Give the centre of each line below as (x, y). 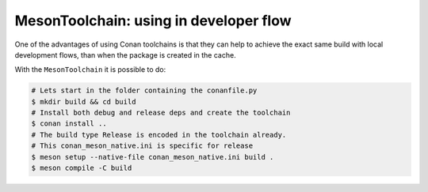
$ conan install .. (69, 124)
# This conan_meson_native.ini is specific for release (142, 146)
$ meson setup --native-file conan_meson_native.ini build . (153, 157)
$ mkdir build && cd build (84, 102)
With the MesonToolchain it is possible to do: (90, 70)
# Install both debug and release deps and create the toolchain (161, 113)
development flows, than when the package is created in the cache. (126, 55)
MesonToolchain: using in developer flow (153, 21)
